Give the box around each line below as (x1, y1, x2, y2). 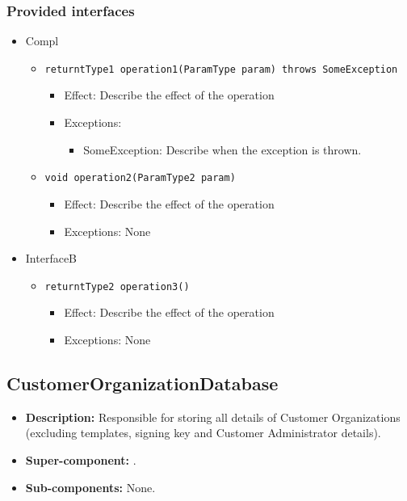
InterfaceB (25, 250, 78, 267)
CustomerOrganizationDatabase (6, 370, 279, 395)
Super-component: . (25, 451, 136, 468)
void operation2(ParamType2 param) (44, 172, 236, 184)
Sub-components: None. (25, 478, 156, 495)
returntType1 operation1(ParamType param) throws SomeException (44, 63, 398, 75)
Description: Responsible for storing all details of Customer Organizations (25, 408, 401, 425)
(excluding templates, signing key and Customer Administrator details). (25, 424, 381, 441)
